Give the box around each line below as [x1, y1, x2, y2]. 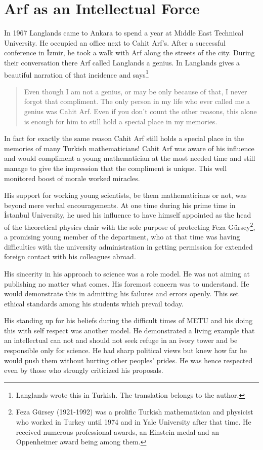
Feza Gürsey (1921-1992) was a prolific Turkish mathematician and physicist [16, 406, 253, 417]
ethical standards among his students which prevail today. [4, 298, 184, 308]
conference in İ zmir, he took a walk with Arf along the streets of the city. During [4, 47, 255, 58]
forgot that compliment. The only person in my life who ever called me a [24, 96, 250, 107]
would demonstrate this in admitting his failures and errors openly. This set [4, 288, 239, 299]
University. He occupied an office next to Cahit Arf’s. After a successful [4, 37, 226, 48]
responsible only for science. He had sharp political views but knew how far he [4, 345, 247, 356]
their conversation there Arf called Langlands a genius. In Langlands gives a [4, 57, 240, 67]
